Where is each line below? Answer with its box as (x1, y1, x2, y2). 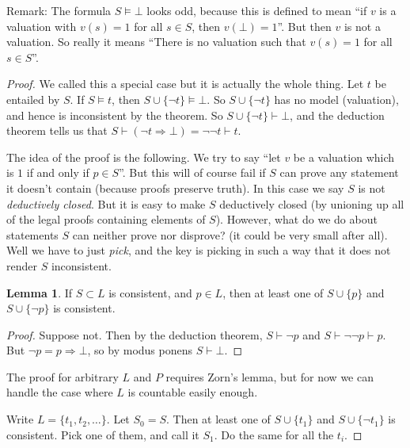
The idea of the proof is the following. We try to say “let (6, 148, 281, 165)
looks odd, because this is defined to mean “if (146, 2, 367, 18)
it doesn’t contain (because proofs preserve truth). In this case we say (6, 179, 344, 196)
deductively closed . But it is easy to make (6, 195, 206, 212)
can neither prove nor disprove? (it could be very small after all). (72, 226, 388, 243)
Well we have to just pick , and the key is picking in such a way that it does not (6, 242, 391, 258)
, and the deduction (290, 106, 385, 123)
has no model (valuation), (274, 90, 399, 107)
